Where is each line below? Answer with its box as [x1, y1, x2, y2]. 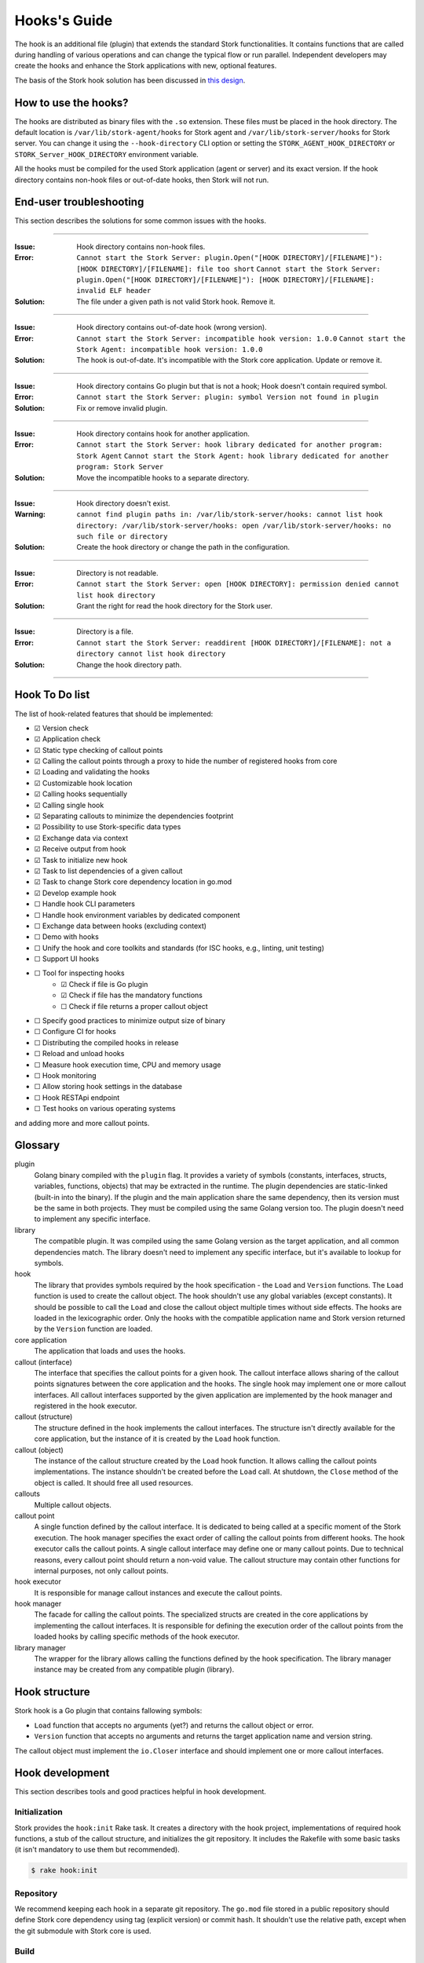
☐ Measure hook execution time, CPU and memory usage [34, 1060, 221, 1069]
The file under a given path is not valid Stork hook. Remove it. [76, 297, 276, 306]
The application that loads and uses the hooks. [34, 1347, 186, 1356]
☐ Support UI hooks [34, 954, 100, 963]
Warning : [14, 510, 46, 519]
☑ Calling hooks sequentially [34, 789, 128, 799]
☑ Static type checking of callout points [34, 745, 163, 755]
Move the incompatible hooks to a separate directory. [76, 473, 250, 482]
